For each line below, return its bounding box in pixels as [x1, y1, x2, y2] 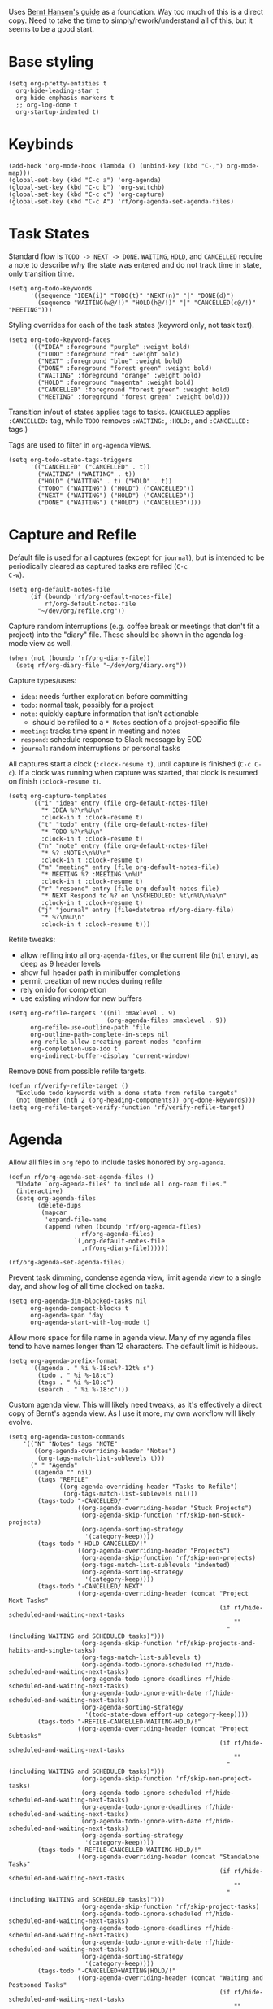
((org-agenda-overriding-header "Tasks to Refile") [59, 1483, 238, 1491]
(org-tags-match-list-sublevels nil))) [63, 1489, 198, 1498]
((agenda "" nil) [33, 1468, 93, 1476]
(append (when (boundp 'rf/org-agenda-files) [44, 1222, 201, 1231]
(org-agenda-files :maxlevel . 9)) [106, 1016, 227, 1024]
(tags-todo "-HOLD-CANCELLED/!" [37, 1540, 148, 1548]
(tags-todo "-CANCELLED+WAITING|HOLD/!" [37, 1967, 176, 1975]
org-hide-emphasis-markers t [15, 94, 115, 102]
